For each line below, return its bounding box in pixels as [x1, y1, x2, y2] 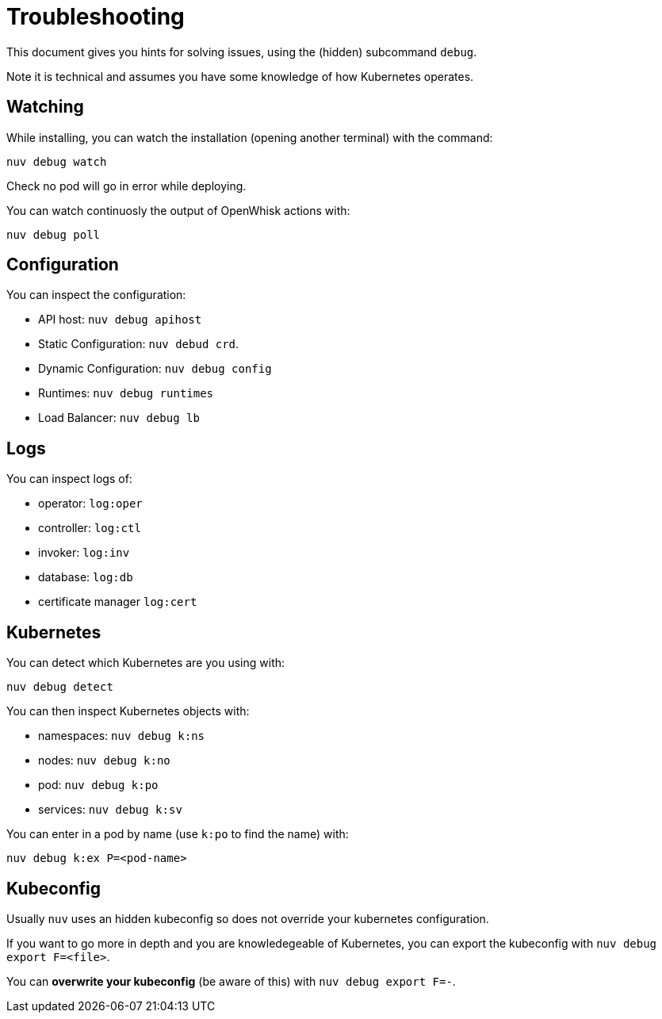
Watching [6, 97, 84, 117]
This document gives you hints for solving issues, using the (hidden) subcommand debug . [6, 44, 477, 59]
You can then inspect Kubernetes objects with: [6, 704, 250, 718]
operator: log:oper [38, 496, 143, 511]
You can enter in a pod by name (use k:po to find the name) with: [6, 827, 349, 841]
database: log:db [38, 570, 133, 584]
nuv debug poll [6, 228, 101, 241]
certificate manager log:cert [38, 595, 197, 609]
